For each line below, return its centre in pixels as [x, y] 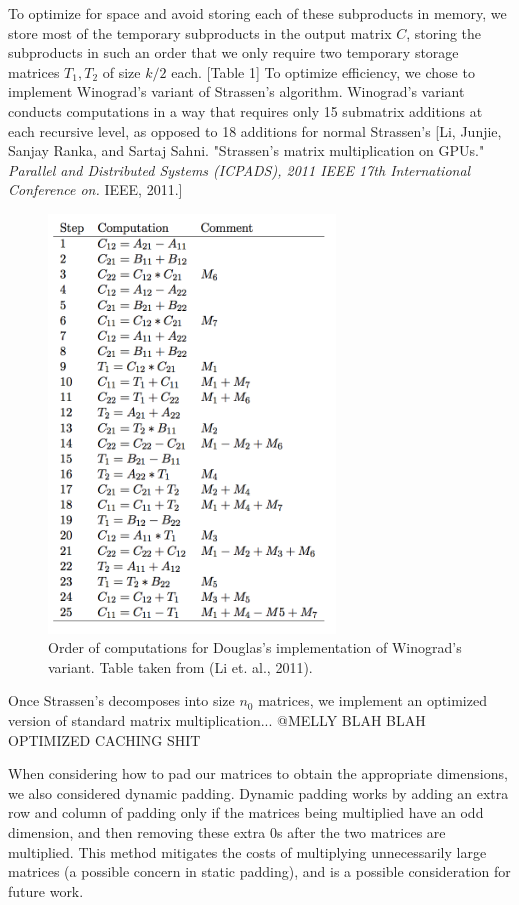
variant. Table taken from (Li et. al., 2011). [180, 666]
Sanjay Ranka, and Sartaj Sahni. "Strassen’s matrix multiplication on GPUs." [246, 150]
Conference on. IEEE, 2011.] [95, 189]
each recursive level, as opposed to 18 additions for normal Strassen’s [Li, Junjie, [255, 130]
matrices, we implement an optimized [372, 700]
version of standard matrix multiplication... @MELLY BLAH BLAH [217, 719]
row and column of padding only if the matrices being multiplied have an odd [246, 812]
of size [121, 71]
